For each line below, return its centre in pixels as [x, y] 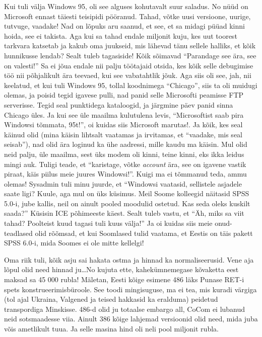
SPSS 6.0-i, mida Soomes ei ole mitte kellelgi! [74, 243]
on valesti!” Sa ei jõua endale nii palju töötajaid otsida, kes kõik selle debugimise [129, 65]
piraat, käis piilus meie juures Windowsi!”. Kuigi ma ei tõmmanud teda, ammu [125, 174]
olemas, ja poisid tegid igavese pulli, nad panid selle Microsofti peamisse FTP [124, 95]
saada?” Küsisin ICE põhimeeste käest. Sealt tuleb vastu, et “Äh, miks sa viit [124, 213]
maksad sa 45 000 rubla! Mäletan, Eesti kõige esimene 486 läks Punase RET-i [124, 279]
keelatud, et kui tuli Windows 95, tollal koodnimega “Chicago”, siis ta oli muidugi [131, 85]
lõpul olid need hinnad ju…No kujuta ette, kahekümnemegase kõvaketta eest [121, 269]
